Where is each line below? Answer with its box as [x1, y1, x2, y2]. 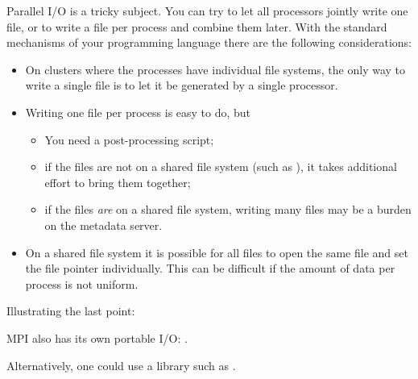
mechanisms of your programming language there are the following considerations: [6, 34, 412, 51]
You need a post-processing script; [44, 131, 214, 148]
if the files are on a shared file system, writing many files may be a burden [44, 201, 412, 218]
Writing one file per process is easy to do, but [25, 103, 251, 120]
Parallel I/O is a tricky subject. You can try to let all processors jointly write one [6, 2, 408, 19]
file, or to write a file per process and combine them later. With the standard [6, 18, 387, 35]
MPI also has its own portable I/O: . [6, 329, 188, 346]
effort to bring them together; [44, 173, 191, 190]
